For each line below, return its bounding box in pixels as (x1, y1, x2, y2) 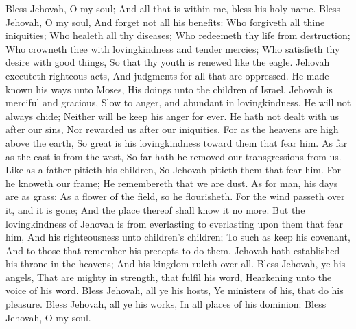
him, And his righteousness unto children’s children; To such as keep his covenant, (5, 230, 351, 244)
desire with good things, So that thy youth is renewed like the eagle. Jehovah (5, 55, 330, 69)
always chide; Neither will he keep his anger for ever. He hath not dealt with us (5, 108, 340, 123)
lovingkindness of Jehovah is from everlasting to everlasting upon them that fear (5, 216, 343, 230)
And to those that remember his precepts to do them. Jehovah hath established (5, 243, 340, 257)
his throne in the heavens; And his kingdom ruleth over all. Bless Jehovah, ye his (5, 256, 346, 271)
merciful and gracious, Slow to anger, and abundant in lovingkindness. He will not (5, 95, 351, 110)
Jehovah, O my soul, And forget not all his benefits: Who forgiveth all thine (5, 14, 325, 29)
